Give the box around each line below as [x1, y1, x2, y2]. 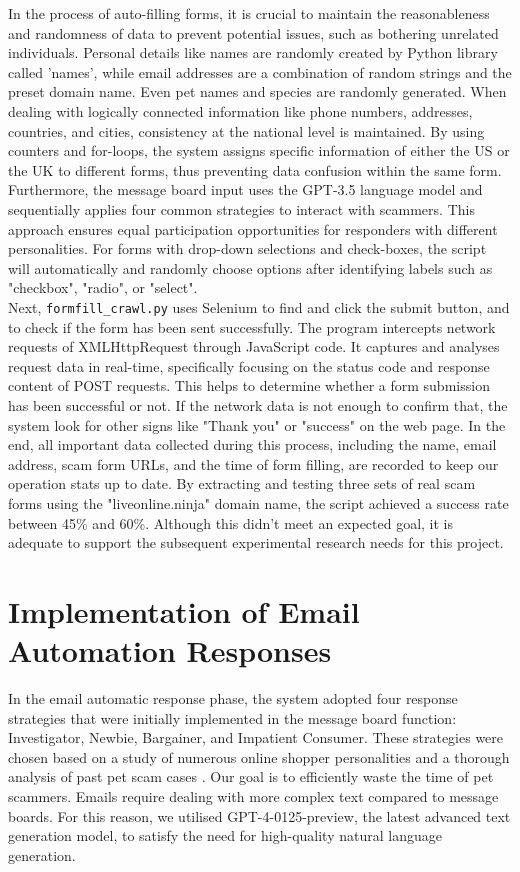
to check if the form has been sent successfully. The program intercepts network [8, 316, 496, 337]
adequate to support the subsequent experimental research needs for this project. [8, 532, 504, 553]
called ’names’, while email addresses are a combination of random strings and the [8, 61, 512, 82]
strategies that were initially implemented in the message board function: [8, 707, 457, 728]
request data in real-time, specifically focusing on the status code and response [8, 355, 490, 376]
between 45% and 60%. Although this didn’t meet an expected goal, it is [8, 512, 454, 533]
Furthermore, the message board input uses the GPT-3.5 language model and [8, 179, 483, 200]
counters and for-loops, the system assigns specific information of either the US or [8, 140, 510, 161]
